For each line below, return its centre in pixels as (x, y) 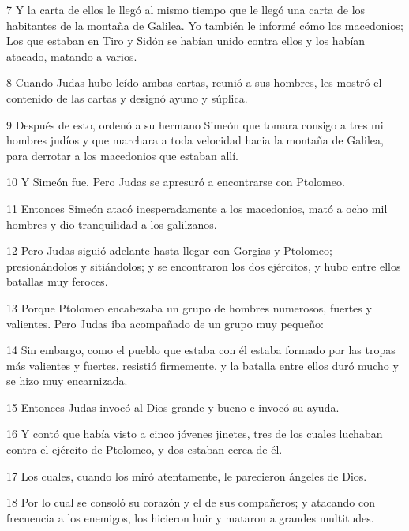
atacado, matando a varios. (72, 56)
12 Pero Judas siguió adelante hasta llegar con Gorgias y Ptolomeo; (169, 251)
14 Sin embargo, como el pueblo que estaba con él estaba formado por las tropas (201, 350)
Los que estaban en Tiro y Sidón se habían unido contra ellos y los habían (186, 41)
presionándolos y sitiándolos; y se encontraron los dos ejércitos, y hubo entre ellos (204, 265)
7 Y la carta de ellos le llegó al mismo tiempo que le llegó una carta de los (186, 9)
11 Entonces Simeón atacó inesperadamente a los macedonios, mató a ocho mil (197, 208)
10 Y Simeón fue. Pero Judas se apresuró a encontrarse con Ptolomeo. (176, 182)
